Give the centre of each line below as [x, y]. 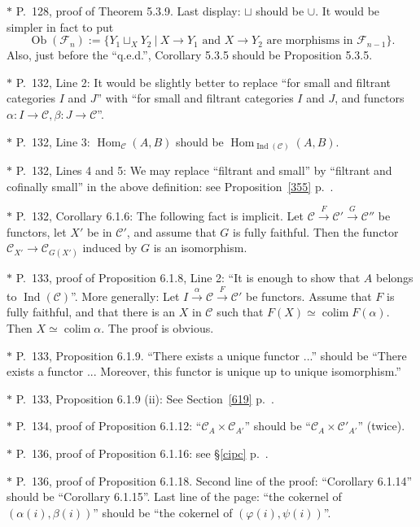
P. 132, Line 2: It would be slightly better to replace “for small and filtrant [203, 82]
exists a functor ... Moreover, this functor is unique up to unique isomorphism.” [204, 371]
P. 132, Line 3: [53, 141]
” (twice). [381, 426]
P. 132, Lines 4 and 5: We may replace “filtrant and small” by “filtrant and [204, 170]
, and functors [370, 98]
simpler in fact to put [60, 26]
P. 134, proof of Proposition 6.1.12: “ [109, 426]
